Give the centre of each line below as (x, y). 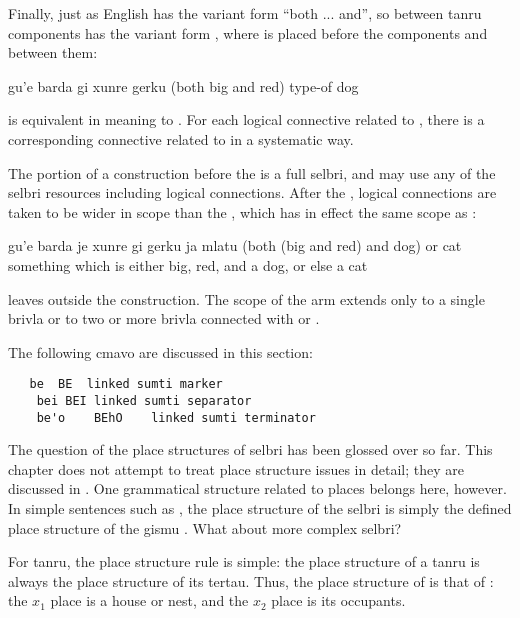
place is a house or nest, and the (149, 600)
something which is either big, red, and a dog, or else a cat (188, 264)
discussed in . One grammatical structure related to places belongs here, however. (257, 488)
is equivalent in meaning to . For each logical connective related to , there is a (246, 119)
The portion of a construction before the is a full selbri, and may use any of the (252, 172)
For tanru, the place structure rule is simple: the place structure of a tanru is (244, 561)
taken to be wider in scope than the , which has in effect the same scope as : (242, 211)
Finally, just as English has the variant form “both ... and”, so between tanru (245, 13)
